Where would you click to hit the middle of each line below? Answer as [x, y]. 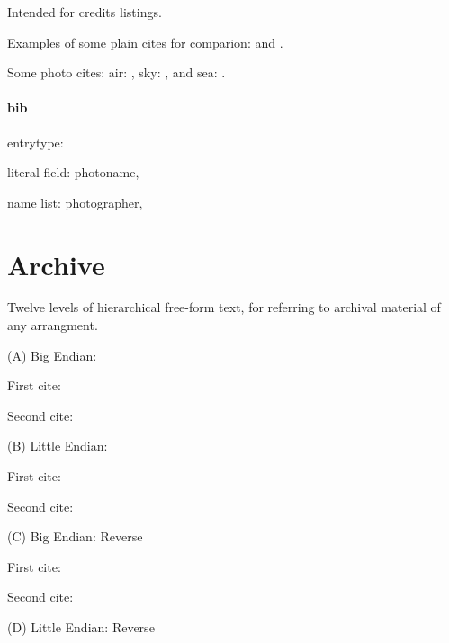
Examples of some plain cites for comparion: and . [145, 42]
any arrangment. [53, 325]
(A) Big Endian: [52, 355]
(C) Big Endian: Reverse [75, 536]
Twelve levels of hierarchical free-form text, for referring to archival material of [224, 307]
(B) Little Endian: [58, 446]
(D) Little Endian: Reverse [81, 627]
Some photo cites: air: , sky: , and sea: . [117, 72]
